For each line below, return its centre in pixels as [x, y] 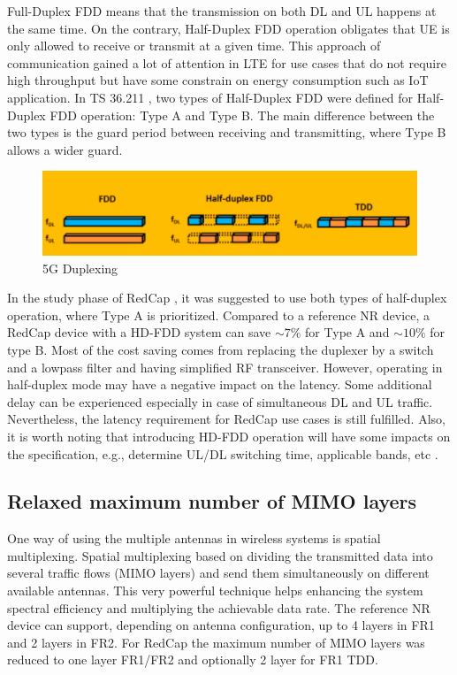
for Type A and [347, 332]
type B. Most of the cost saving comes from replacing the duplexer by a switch [221, 349]
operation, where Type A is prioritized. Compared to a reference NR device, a [219, 314]
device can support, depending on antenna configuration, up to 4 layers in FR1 [221, 625]
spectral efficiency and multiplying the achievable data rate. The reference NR [219, 607]
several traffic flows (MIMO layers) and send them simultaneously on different [218, 573]
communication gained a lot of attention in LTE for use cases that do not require [227, 62]
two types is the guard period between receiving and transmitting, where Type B [227, 132]
